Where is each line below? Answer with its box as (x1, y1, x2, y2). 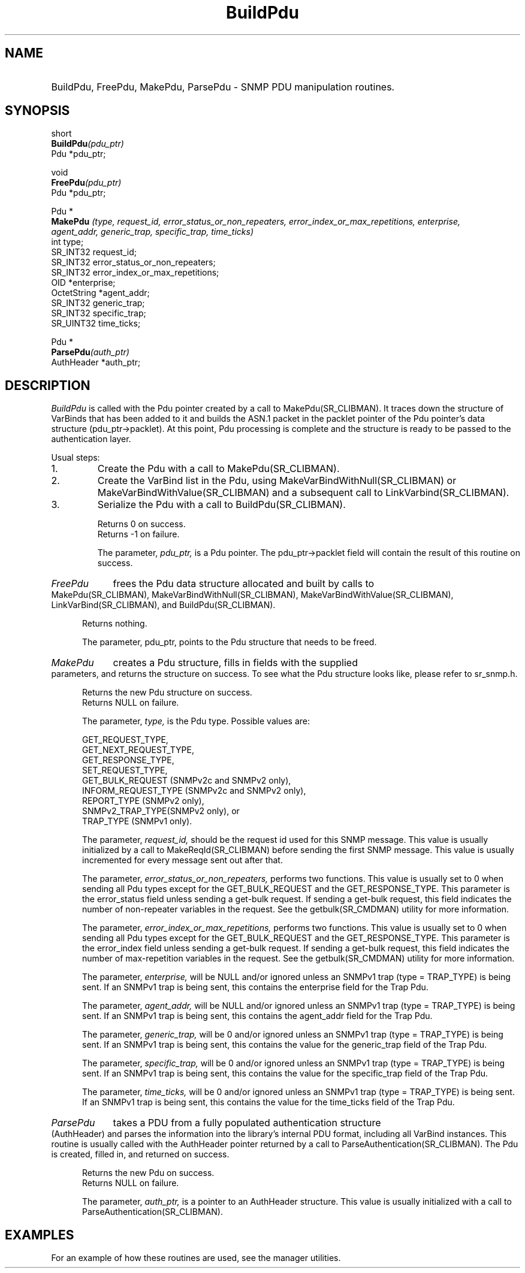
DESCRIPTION (5, 377, 90, 393)
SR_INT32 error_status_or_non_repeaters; (51, 257, 216, 268)
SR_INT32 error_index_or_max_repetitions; (51, 267, 219, 278)
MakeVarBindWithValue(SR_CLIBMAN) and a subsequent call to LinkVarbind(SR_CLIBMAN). (97, 486, 509, 499)
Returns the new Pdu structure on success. (82, 687, 252, 698)
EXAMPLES (5, 1227, 74, 1242)
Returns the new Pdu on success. (82, 1168, 215, 1178)
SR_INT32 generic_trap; (51, 298, 145, 309)
